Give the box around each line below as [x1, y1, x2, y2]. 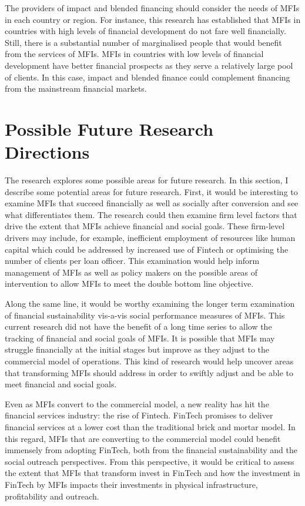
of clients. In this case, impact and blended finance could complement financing [5, 71, 290, 83]
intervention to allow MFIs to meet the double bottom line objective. [5, 277, 254, 290]
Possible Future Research [5, 116, 214, 140]
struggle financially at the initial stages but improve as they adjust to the [5, 343, 270, 356]
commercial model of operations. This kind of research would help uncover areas [5, 354, 294, 367]
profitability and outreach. [5, 490, 99, 502]
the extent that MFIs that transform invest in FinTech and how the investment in [5, 467, 300, 479]
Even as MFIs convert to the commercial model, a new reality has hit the [5, 397, 269, 410]
